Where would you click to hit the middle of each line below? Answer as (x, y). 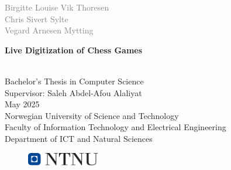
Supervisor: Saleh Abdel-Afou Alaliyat (73, 92)
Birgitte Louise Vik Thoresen (57, 7)
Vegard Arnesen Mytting (49, 30)
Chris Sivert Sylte (37, 18)
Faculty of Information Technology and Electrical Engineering (115, 127)
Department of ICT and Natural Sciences (79, 138)
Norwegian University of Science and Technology (92, 115)
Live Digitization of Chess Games (74, 50)
